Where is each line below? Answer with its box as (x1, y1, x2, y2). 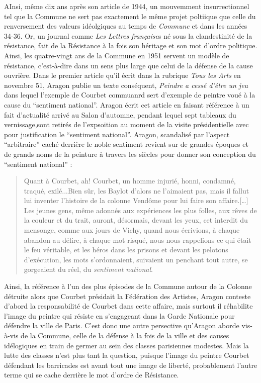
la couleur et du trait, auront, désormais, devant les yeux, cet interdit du (24, 215, 248, 225)
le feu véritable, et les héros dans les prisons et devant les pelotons (24, 244, 228, 255)
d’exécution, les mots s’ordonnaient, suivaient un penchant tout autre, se (24, 254, 248, 264)
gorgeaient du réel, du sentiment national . (24, 264, 153, 274)
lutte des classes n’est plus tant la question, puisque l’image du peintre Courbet (4, 350, 249, 360)
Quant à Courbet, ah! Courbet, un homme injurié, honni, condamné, (24, 175, 236, 186)
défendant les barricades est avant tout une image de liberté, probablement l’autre (4, 359, 257, 370)
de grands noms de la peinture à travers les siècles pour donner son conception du (4, 148, 256, 159)
